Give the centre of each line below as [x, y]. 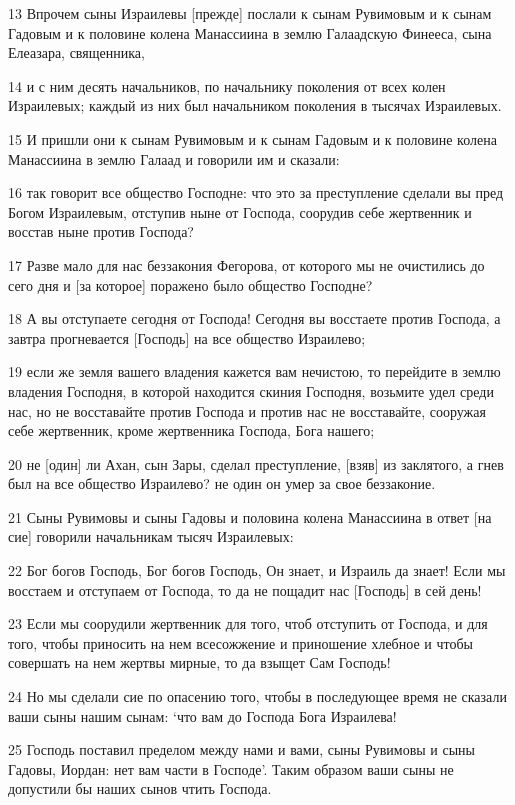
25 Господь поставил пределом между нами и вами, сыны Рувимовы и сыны [241, 749]
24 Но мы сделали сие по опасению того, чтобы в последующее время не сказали [257, 696]
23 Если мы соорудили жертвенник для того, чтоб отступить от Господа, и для [248, 623]
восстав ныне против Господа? [101, 231]
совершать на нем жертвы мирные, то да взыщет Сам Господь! [199, 662]
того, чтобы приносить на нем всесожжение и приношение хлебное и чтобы [240, 642]
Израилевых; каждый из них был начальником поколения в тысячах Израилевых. [255, 105]
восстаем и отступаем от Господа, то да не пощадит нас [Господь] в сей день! [245, 589]
